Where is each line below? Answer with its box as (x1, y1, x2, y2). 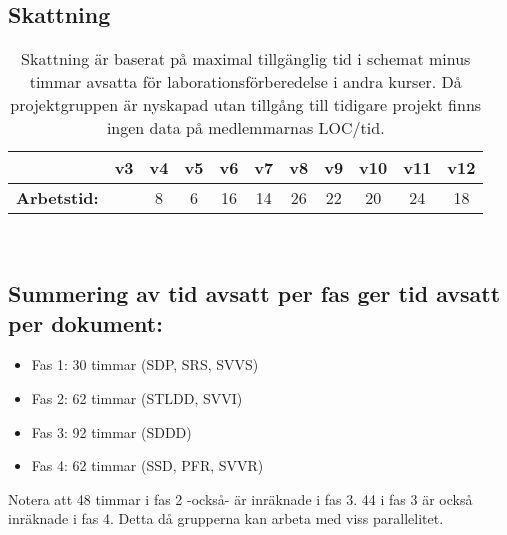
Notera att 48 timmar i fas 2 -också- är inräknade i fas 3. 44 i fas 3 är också (8, 488, 473, 509)
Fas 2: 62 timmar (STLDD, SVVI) (31, 387, 243, 408)
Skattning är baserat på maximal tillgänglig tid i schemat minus (21, 47, 471, 71)
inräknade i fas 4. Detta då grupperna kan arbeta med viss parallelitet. (8, 508, 444, 529)
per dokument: (8, 307, 163, 338)
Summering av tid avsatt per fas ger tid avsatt (8, 278, 501, 309)
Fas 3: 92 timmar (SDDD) (31, 421, 192, 442)
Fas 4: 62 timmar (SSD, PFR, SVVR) (31, 455, 264, 476)
